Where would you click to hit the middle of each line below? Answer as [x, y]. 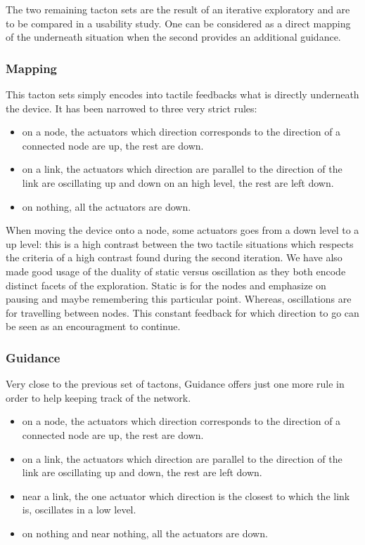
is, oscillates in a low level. [79, 510]
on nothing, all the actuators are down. [107, 206]
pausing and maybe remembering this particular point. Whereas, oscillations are [179, 299]
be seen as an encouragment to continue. [93, 326]
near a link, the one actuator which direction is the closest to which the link [186, 495]
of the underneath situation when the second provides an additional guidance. [173, 37]
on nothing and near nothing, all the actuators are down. [145, 533]
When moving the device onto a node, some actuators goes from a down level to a [182, 230]
